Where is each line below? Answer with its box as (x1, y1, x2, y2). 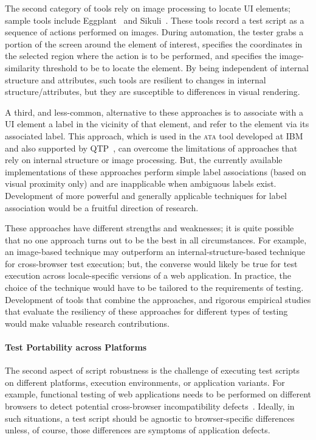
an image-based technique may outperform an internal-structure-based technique (5, 245, 305, 258)
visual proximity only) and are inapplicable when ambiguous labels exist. (5, 177, 276, 190)
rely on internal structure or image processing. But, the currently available (5, 153, 283, 166)
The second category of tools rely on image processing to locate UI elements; (5, 2, 290, 14)
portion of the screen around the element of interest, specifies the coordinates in (5, 37, 303, 50)
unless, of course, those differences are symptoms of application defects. (5, 424, 270, 436)
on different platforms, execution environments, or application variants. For (5, 375, 285, 388)
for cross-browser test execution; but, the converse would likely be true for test (5, 257, 298, 270)
